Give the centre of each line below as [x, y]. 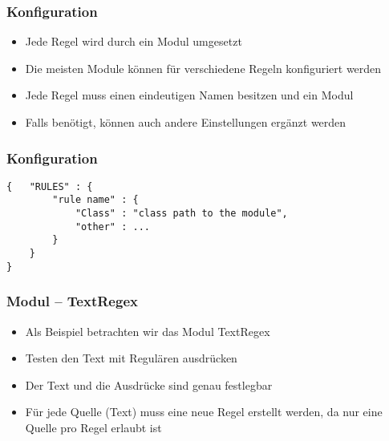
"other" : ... [112, 227]
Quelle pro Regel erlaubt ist [93, 427]
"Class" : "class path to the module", [181, 214]
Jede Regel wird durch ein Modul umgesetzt [134, 41]
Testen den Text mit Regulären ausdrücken [131, 358]
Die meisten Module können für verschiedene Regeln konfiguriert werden [203, 68]
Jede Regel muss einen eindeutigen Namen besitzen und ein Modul [189, 95]
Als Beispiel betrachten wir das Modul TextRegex [148, 331]
